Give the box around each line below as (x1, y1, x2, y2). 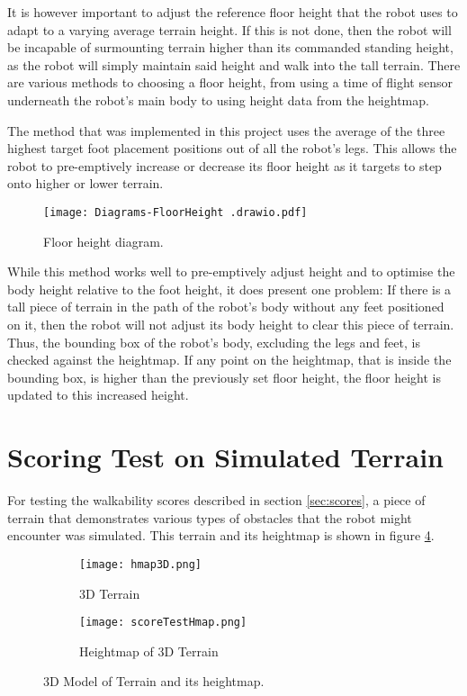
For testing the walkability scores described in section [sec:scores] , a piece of (7, 491, 426, 510)
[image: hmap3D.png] (79, 557, 202, 571)
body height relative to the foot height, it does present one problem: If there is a (7, 279, 452, 298)
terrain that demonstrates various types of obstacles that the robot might (7, 508, 412, 527)
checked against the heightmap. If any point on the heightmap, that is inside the (7, 350, 452, 369)
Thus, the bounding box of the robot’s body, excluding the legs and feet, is (7, 332, 420, 351)
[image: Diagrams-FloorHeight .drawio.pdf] (43, 205, 308, 219)
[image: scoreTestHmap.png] (79, 616, 247, 629)
